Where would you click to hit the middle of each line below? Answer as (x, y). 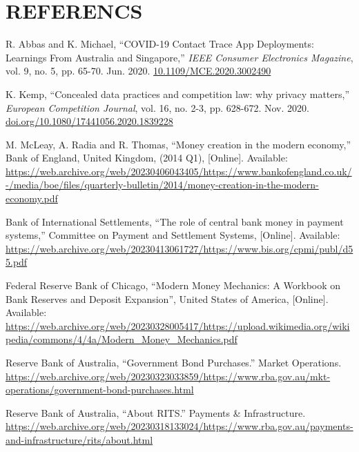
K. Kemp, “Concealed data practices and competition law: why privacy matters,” (178, 94)
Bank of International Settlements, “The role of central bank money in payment (175, 221)
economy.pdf (32, 198)
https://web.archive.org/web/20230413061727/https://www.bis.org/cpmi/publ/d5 (179, 248)
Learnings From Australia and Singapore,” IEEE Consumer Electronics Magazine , (179, 57)
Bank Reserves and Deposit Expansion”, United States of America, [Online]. (167, 298)
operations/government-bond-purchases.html (100, 390)
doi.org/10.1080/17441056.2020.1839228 (89, 121)
